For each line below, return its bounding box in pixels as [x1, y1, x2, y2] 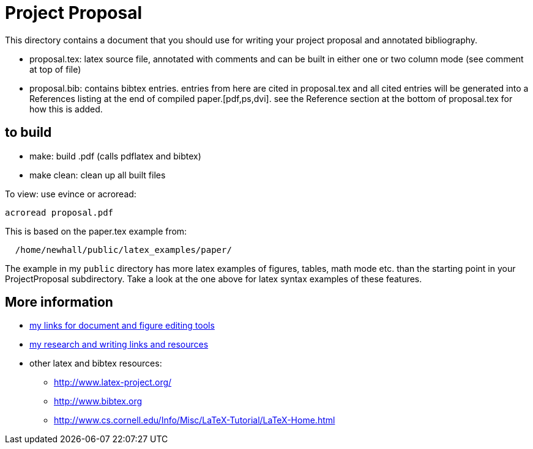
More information [5, 294, 113, 310]
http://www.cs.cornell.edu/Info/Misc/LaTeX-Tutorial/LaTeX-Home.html [54, 415, 335, 426]
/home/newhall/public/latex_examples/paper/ [15, 244, 232, 255]
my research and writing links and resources [29, 339, 209, 350]
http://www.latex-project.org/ [54, 377, 172, 388]
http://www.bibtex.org [54, 396, 143, 407]
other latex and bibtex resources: [29, 358, 162, 369]
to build [5, 125, 52, 141]
